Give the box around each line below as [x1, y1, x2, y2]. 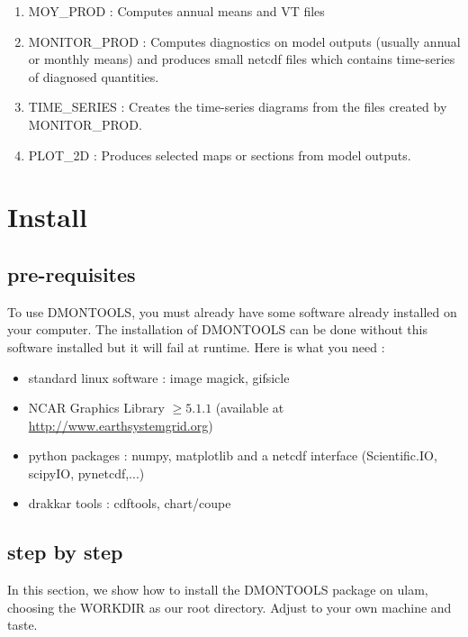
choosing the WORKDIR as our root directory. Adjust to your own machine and [7, 597, 452, 616]
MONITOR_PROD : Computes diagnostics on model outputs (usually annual [28, 32, 461, 50]
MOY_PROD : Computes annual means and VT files [28, 2, 325, 20]
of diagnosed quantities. [28, 67, 159, 86]
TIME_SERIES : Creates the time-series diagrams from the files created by [28, 97, 447, 116]
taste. [7, 615, 38, 634]
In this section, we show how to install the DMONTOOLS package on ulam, [7, 580, 428, 599]
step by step [7, 538, 123, 566]
